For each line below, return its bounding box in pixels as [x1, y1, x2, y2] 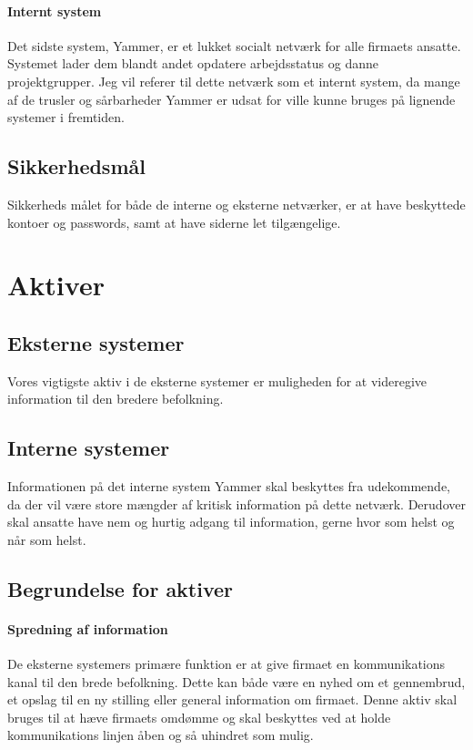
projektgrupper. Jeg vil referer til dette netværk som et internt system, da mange [7, 71, 460, 90]
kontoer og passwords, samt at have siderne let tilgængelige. [7, 212, 341, 231]
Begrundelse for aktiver [7, 574, 234, 602]
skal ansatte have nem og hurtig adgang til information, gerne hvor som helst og [7, 512, 455, 531]
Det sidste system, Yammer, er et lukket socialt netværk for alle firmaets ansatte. [7, 36, 461, 55]
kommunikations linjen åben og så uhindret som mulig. [7, 725, 314, 745]
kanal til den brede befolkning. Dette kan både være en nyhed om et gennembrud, [7, 672, 466, 691]
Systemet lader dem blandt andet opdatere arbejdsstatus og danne [7, 54, 379, 73]
